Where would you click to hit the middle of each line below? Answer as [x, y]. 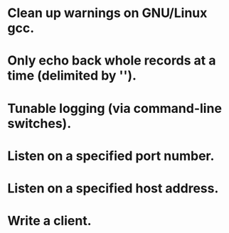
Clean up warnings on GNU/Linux [107, 13]
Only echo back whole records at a [112, 61]
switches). [39, 123]
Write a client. [49, 221]
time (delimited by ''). [72, 76]
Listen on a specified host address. [113, 188]
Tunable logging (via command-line [115, 108]
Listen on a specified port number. [111, 156]
